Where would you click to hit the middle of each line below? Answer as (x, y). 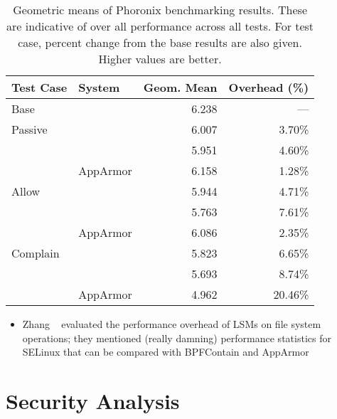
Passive (30, 129)
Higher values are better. (160, 59)
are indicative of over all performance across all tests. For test (160, 26)
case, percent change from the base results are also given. (160, 42)
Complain (36, 253)
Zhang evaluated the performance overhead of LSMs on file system (172, 324)
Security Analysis (93, 400)
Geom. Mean (180, 87)
